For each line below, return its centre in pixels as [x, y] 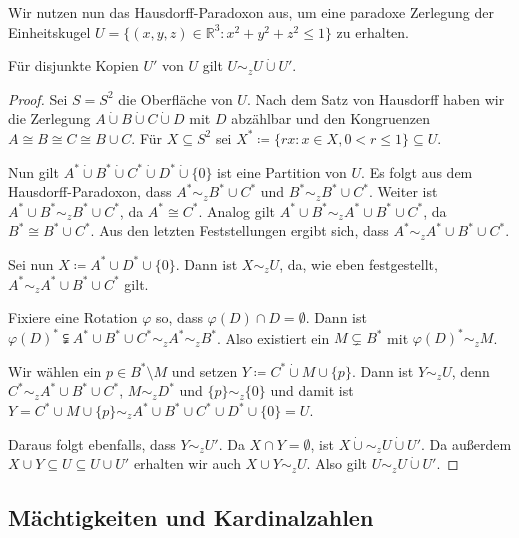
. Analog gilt [237, 210]
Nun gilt [33, 171]
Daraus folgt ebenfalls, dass [92, 443]
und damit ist [312, 390]
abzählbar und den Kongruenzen [331, 118]
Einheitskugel [49, 31]
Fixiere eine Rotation [73, 317]
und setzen [204, 370]
